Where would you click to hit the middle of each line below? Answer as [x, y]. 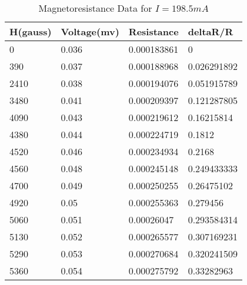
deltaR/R [211, 31]
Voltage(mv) [90, 31]
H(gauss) [31, 31]
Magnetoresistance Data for [95, 8]
